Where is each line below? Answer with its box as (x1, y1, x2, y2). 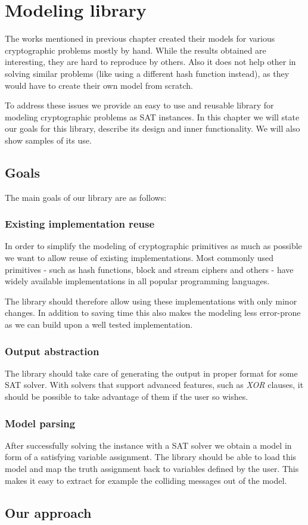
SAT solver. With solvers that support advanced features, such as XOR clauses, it (5, 378, 304, 391)
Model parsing (5, 415, 76, 430)
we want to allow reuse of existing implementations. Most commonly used (5, 251, 274, 264)
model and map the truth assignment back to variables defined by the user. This (5, 462, 299, 475)
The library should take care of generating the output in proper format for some (5, 366, 298, 379)
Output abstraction (5, 343, 99, 358)
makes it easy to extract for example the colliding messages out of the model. (5, 474, 287, 486)
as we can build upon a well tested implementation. (5, 318, 193, 331)
